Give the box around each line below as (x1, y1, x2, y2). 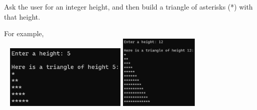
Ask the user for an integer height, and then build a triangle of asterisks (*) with (4, 2, 253, 12)
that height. (4, 11, 40, 22)
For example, (4, 28, 44, 39)
